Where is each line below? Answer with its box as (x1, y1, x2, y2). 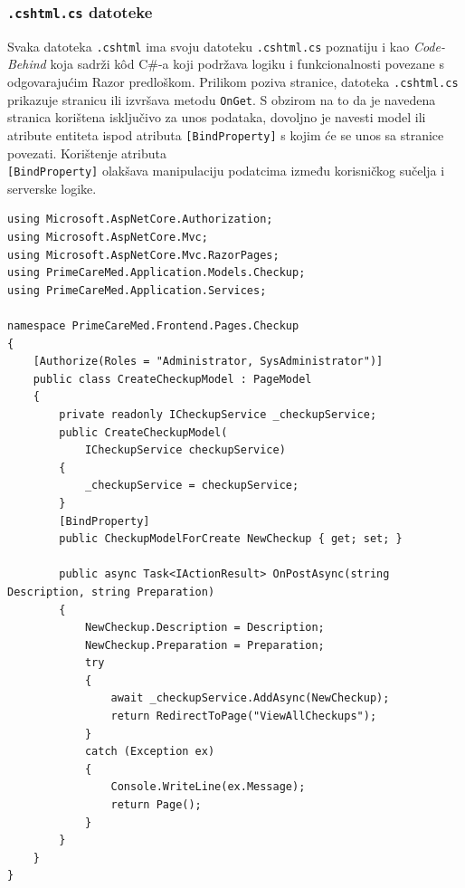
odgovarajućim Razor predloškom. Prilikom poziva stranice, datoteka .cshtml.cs (7, 72, 459, 91)
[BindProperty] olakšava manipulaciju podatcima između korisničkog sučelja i (7, 161, 445, 180)
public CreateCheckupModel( (59, 425, 228, 439)
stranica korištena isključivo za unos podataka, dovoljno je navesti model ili (7, 108, 426, 127)
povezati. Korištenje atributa (7, 143, 166, 162)
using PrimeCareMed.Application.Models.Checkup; (7, 266, 306, 280)
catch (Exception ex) (84, 745, 215, 759)
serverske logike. (7, 178, 97, 197)
